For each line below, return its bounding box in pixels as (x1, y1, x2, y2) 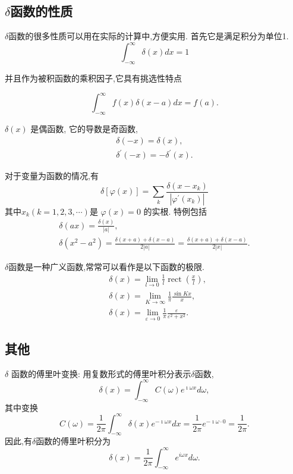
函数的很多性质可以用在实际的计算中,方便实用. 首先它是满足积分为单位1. (8, 30, 289, 42)
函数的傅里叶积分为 (36, 435, 111, 447)
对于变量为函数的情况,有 (5, 169, 99, 182)
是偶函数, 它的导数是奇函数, (30, 122, 138, 134)
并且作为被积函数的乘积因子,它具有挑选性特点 (5, 72, 182, 84)
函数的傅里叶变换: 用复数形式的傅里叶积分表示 (11, 367, 191, 379)
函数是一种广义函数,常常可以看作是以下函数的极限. (8, 260, 205, 272)
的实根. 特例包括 (143, 205, 207, 217)
